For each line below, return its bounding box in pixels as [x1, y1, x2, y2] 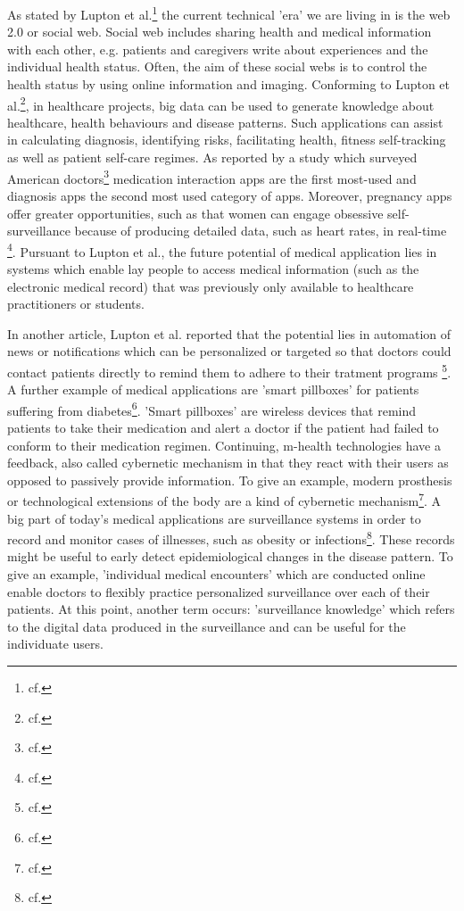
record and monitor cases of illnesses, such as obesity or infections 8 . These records [7, 527, 455, 548]
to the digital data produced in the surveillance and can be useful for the [7, 617, 406, 635]
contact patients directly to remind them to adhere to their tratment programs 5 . [7, 360, 452, 381]
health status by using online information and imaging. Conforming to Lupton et [7, 75, 451, 94]
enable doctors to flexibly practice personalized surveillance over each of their [7, 582, 430, 600]
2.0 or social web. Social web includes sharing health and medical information [7, 22, 432, 41]
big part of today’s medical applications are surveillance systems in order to [7, 509, 421, 527]
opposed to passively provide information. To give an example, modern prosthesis [7, 470, 452, 489]
